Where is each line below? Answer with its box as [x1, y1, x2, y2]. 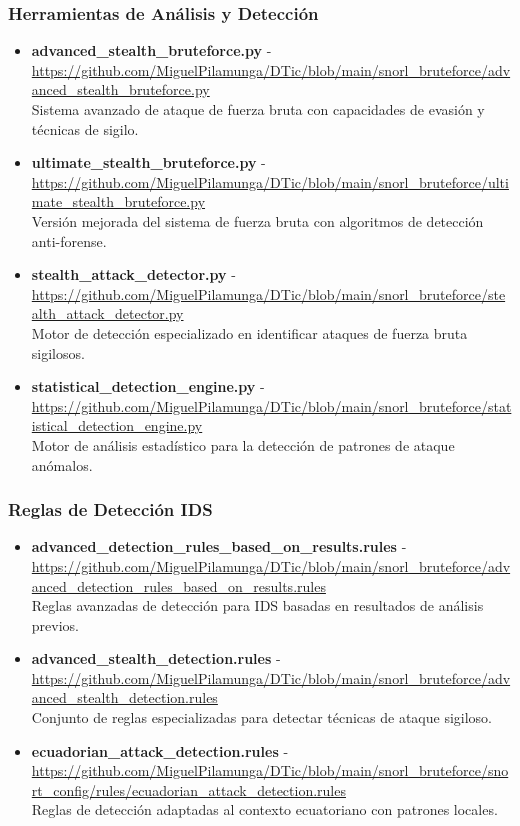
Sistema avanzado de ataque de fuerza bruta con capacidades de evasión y [31, 99, 485, 119]
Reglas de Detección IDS [8, 497, 213, 522]
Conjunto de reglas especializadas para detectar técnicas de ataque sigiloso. [31, 707, 493, 728]
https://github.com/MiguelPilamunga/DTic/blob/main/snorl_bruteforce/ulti [31, 171, 509, 192]
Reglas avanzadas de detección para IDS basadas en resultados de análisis [31, 595, 484, 616]
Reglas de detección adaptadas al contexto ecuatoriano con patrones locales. [31, 799, 498, 820]
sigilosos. [31, 342, 85, 363]
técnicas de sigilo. [31, 118, 139, 139]
